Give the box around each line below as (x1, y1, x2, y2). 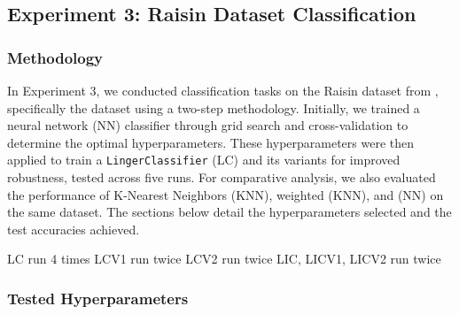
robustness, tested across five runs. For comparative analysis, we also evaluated (7, 168, 436, 187)
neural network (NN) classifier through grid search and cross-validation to (7, 116, 408, 134)
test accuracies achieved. (7, 219, 140, 238)
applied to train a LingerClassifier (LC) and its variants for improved (7, 150, 401, 169)
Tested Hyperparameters (7, 287, 189, 309)
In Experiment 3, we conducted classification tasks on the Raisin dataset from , (7, 81, 439, 99)
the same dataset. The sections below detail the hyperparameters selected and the (7, 203, 452, 221)
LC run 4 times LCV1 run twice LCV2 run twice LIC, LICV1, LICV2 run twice (7, 249, 441, 268)
